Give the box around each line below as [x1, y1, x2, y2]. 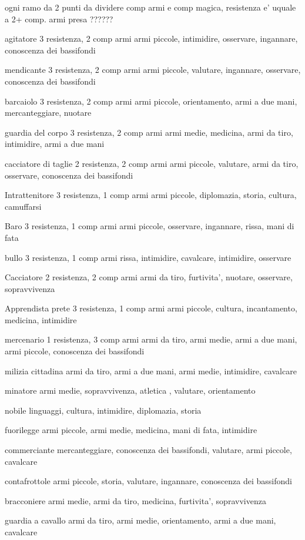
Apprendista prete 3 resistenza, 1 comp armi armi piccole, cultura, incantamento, [5, 302, 297, 314]
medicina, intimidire [5, 313, 77, 326]
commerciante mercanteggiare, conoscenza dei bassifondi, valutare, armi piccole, [5, 444, 292, 456]
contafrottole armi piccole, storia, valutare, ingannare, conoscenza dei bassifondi [5, 475, 292, 487]
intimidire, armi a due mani [5, 137, 105, 150]
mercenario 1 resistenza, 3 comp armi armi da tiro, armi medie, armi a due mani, [5, 333, 297, 346]
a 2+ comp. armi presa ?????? [5, 12, 113, 25]
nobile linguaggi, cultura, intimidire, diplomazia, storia [5, 404, 202, 416]
